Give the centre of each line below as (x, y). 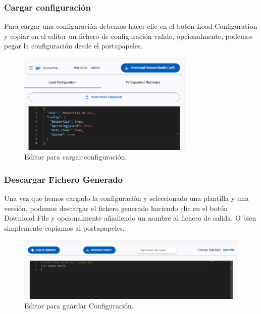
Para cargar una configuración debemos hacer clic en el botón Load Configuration (131, 26)
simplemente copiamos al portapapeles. (64, 227)
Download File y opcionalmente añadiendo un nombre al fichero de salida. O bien (130, 218)
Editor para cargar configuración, (76, 157)
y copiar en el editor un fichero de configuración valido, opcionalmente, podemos (128, 36)
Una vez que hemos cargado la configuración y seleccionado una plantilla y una (126, 198)
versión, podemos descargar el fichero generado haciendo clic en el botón (116, 208)
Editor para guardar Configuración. (79, 306)
